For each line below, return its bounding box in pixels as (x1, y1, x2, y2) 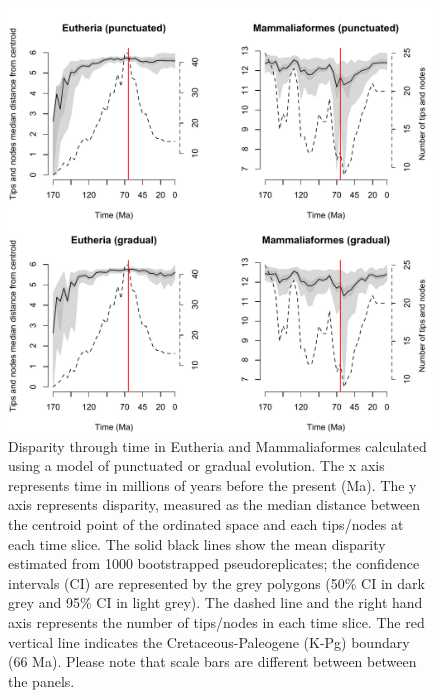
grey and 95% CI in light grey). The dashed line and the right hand (8, 592, 423, 613)
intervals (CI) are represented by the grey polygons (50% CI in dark (8, 572, 425, 593)
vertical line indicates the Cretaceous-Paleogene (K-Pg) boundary (8, 631, 410, 652)
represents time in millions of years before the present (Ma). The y (8, 474, 417, 495)
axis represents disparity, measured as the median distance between (8, 494, 421, 515)
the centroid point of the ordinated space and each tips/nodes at (8, 513, 404, 534)
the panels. (8, 670, 75, 691)
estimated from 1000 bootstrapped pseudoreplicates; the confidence (8, 553, 420, 574)
